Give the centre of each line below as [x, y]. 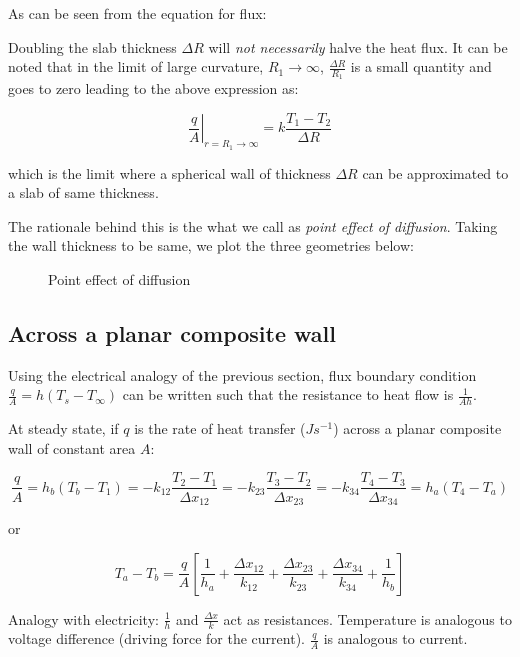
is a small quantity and [421, 66]
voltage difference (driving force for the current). [156, 638]
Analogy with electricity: [83, 618]
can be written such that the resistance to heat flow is [288, 394]
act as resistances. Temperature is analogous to [367, 618]
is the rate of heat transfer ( [220, 428]
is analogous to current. [395, 638]
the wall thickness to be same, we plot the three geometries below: [211, 245]
